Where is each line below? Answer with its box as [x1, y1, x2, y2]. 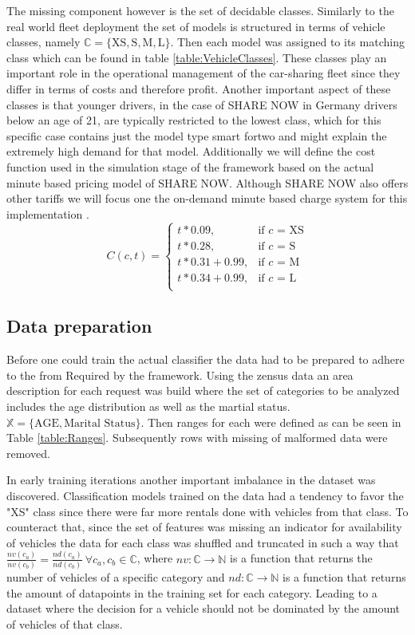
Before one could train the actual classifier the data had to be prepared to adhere [6, 351, 405, 368]
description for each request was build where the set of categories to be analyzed [6, 382, 400, 399]
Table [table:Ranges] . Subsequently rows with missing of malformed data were [6, 429, 388, 446]
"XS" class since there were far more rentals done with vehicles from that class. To [6, 503, 409, 519]
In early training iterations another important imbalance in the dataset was [6, 471, 376, 488]
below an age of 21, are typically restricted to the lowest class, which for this [6, 112, 381, 128]
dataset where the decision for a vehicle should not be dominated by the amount [6, 600, 401, 617]
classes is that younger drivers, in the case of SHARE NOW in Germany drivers [6, 96, 397, 112]
